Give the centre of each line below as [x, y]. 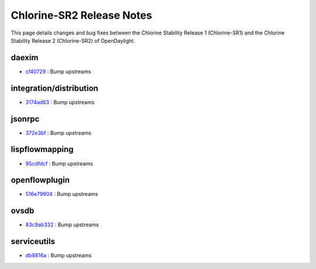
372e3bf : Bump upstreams [59, 133]
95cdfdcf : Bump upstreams [59, 163]
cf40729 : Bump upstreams [58, 71]
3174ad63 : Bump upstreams [60, 102]
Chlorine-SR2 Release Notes [81, 15]
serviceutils [33, 242]
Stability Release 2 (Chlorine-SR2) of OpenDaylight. [73, 40]
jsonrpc [25, 119]
